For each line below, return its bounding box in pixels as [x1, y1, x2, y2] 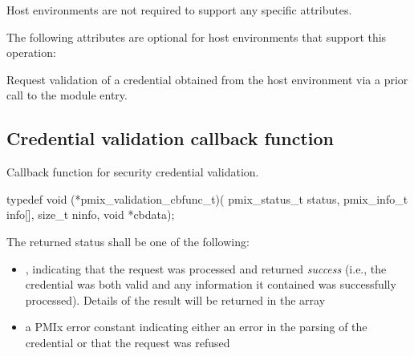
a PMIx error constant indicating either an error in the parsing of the [25, 318, 367, 335]
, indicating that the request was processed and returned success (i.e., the [25, 260, 387, 277]
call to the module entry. [6, 87, 128, 103]
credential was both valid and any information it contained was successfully [25, 276, 396, 293]
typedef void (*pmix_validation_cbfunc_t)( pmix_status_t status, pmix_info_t [6, 190, 408, 207]
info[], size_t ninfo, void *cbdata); [6, 206, 175, 223]
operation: [6, 44, 56, 61]
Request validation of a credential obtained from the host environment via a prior [6, 71, 408, 87]
